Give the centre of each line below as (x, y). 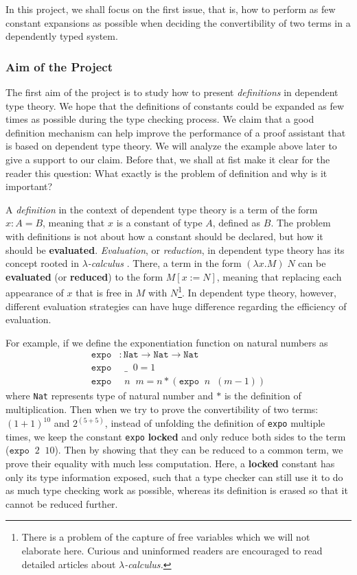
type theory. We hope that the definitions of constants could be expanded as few (175, 105)
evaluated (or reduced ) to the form (84, 276)
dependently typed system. (62, 36)
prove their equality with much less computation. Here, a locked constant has (170, 463)
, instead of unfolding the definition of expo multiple (215, 423)
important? (29, 186)
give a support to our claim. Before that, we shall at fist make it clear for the (168, 159)
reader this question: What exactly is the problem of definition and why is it (166, 173)
